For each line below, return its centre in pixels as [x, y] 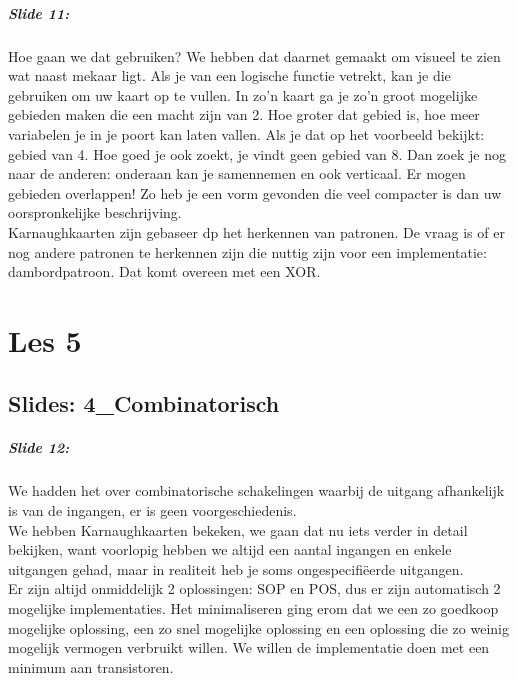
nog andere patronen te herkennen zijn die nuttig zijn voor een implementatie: [247, 251]
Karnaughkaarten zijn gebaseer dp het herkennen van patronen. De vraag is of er [256, 231]
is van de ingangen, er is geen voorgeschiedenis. [152, 510]
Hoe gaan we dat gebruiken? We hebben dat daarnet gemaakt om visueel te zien [254, 55]
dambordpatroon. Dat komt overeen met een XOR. [164, 271]
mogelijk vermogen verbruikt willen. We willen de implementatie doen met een [249, 647]
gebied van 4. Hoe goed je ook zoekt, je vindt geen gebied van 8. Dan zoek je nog [257, 153]
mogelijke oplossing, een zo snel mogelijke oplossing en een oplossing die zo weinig [258, 627]
